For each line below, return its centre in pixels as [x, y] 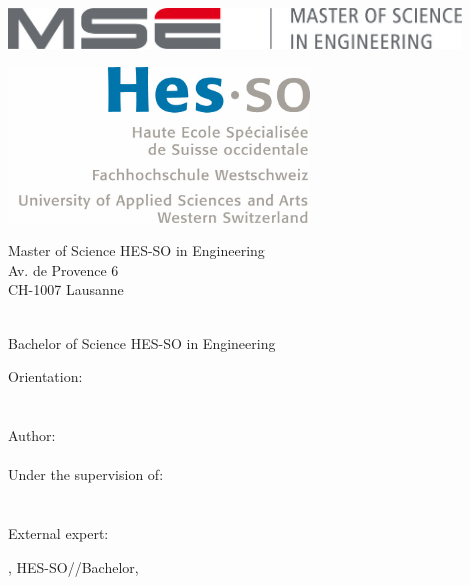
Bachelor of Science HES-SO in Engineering [142, 342]
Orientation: [45, 376]
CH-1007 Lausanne [66, 289]
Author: [32, 434]
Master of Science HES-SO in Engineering [136, 250]
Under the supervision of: [86, 474]
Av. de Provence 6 [63, 269]
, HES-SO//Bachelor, [73, 566]
